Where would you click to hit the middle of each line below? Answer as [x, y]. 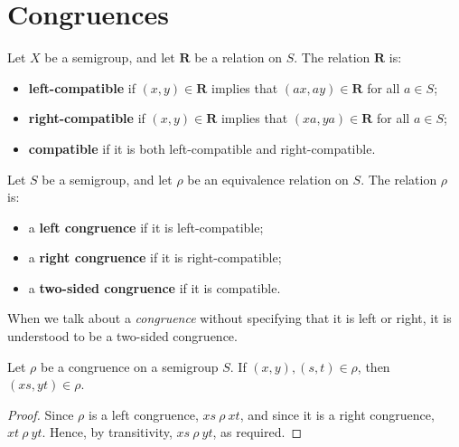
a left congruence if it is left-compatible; [146, 227]
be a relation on [239, 57]
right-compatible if [87, 118]
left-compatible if [82, 87]
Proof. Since [41, 414]
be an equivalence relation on [268, 179]
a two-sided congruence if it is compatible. [155, 287]
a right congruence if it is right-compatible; [155, 257]
